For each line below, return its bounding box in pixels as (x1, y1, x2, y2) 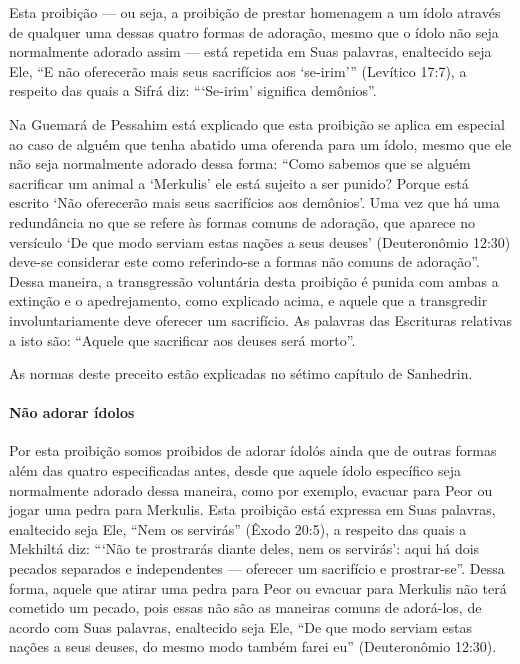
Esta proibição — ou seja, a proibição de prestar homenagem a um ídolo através (9, 2, 501, 22)
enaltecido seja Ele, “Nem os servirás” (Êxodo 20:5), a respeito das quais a (9, 518, 467, 539)
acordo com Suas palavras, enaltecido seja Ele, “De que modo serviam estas (9, 616, 472, 637)
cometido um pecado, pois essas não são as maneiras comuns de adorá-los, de (9, 597, 482, 618)
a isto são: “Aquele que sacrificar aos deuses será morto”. (9, 329, 356, 350)
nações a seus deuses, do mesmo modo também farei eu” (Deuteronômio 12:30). (9, 636, 497, 657)
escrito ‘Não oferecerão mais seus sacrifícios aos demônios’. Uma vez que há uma (9, 192, 500, 213)
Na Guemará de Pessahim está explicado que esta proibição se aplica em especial (9, 113, 505, 134)
